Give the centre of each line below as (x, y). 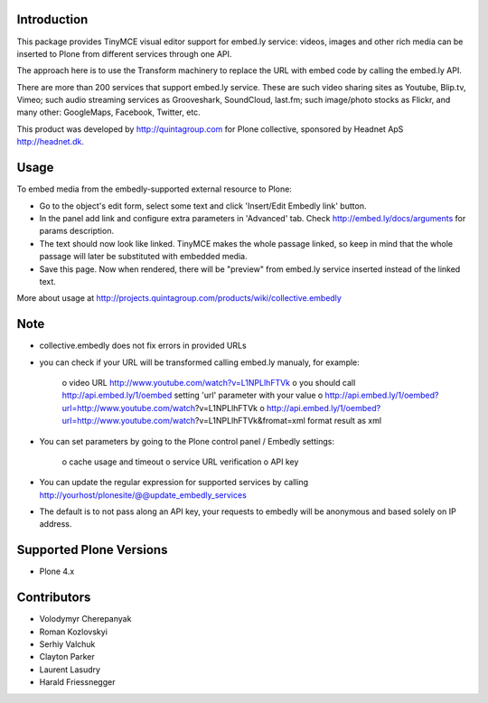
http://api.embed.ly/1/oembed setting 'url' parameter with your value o (192, 395)
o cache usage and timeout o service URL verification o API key (180, 462)
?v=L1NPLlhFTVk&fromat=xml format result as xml (288, 421)
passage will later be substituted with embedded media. (143, 257)
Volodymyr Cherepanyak (85, 619)
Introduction (52, 19)
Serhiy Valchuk (67, 644)
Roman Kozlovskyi (74, 632)
